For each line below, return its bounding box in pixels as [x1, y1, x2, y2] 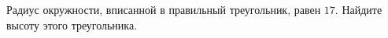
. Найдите [334, 2, 382, 17]
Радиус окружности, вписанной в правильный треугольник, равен [6, 2, 321, 17]
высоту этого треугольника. [6, 16, 138, 33]
